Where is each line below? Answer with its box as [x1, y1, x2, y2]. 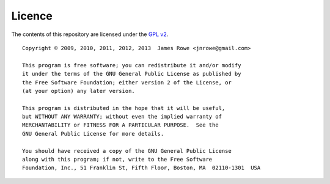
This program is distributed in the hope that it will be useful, [22, 105, 226, 111]
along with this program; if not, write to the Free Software [22, 156, 213, 163]
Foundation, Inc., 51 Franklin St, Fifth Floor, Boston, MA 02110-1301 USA [22, 164, 261, 171]
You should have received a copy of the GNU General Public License [22, 147, 232, 154]
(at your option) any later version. [22, 87, 136, 94]
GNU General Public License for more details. [22, 130, 164, 137]
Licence [11, 9, 53, 23]
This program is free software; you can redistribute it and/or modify [22, 62, 241, 68]
